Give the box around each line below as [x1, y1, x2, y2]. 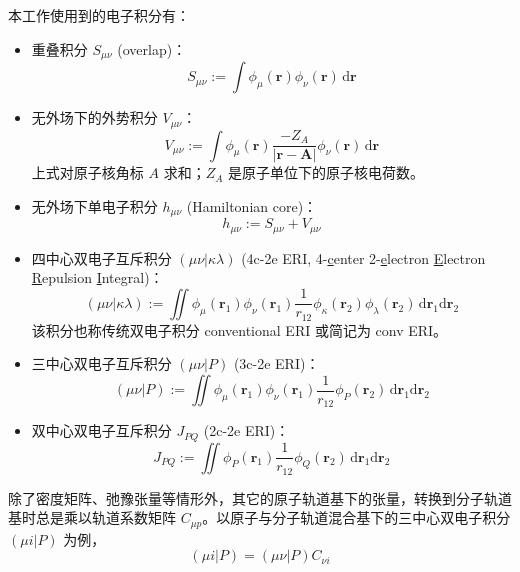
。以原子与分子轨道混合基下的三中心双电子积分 [202, 507, 511, 528]
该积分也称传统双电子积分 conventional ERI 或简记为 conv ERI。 [31, 319, 448, 340]
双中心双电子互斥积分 [31, 420, 172, 441]
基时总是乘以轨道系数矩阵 [8, 507, 176, 528]
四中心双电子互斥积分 [31, 247, 172, 268]
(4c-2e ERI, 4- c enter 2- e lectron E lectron [241, 247, 486, 268]
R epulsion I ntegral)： [31, 267, 164, 288]
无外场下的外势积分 [31, 107, 158, 128]
